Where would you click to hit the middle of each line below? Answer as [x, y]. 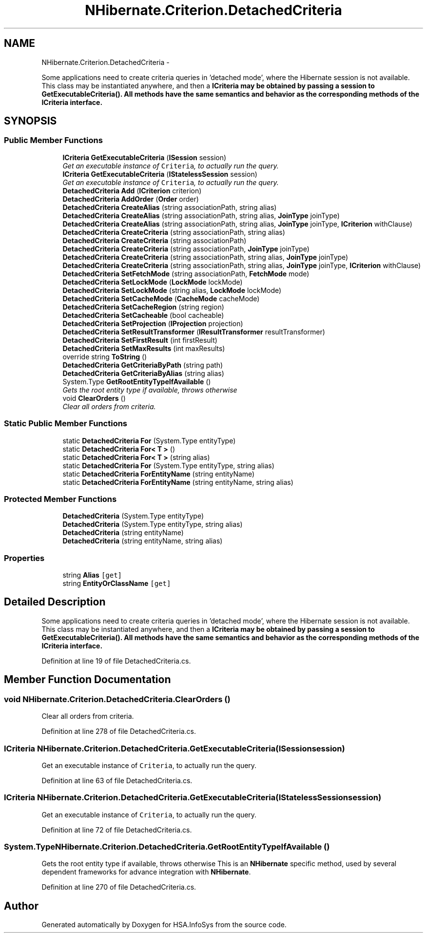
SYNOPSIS [30, 121]
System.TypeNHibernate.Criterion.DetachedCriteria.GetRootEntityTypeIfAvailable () [167, 847]
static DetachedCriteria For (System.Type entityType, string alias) [168, 465]
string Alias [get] [92, 575]
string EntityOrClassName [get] [117, 583]
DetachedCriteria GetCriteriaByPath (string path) [143, 365]
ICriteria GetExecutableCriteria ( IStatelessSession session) [160, 174]
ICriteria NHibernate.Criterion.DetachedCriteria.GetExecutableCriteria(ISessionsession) [175, 748]
